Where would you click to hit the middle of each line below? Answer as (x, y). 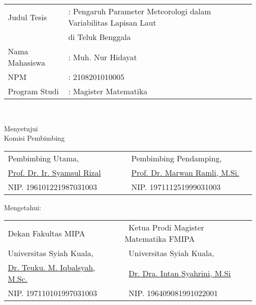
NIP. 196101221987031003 (53, 187)
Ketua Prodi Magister (166, 228)
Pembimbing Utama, (44, 158)
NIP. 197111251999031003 (176, 187)
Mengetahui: (23, 207)
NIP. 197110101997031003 (53, 293)
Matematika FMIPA (160, 239)
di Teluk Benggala (99, 37)
